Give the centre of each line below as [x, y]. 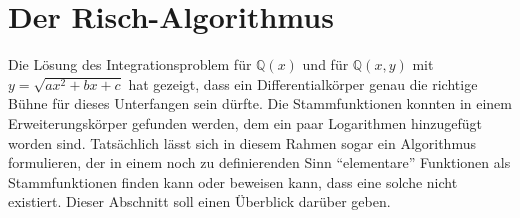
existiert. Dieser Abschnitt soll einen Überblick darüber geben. [199, 201]
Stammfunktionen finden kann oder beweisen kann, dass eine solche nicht [233, 181]
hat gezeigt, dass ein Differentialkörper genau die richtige [303, 83]
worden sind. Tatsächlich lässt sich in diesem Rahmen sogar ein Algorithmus [242, 142]
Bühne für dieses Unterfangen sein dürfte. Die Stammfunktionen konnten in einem [260, 103]
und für [325, 64]
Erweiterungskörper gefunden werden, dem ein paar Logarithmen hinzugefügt [245, 122]
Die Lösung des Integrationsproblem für [130, 64]
